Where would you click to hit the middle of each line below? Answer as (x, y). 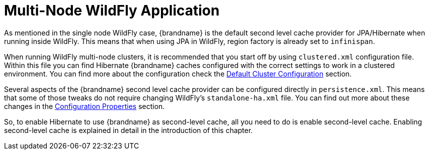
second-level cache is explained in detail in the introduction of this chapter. (128, 130)
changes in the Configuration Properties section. (84, 106)
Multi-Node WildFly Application (112, 10)
